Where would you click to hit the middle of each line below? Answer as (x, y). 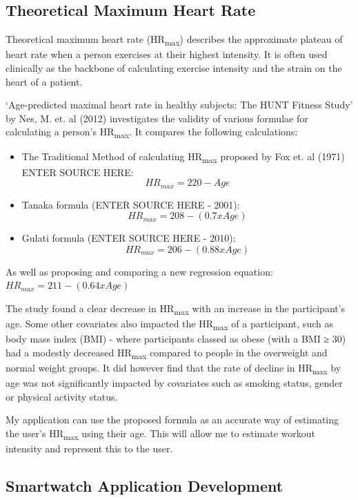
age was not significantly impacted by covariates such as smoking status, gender (174, 383)
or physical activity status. (62, 396)
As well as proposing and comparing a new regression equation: (139, 271)
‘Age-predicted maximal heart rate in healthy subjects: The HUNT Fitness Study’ (179, 105)
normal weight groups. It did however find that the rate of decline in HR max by (173, 368)
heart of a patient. (44, 81)
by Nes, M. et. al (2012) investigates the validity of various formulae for (157, 118)
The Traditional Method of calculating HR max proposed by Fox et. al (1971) (183, 157)
